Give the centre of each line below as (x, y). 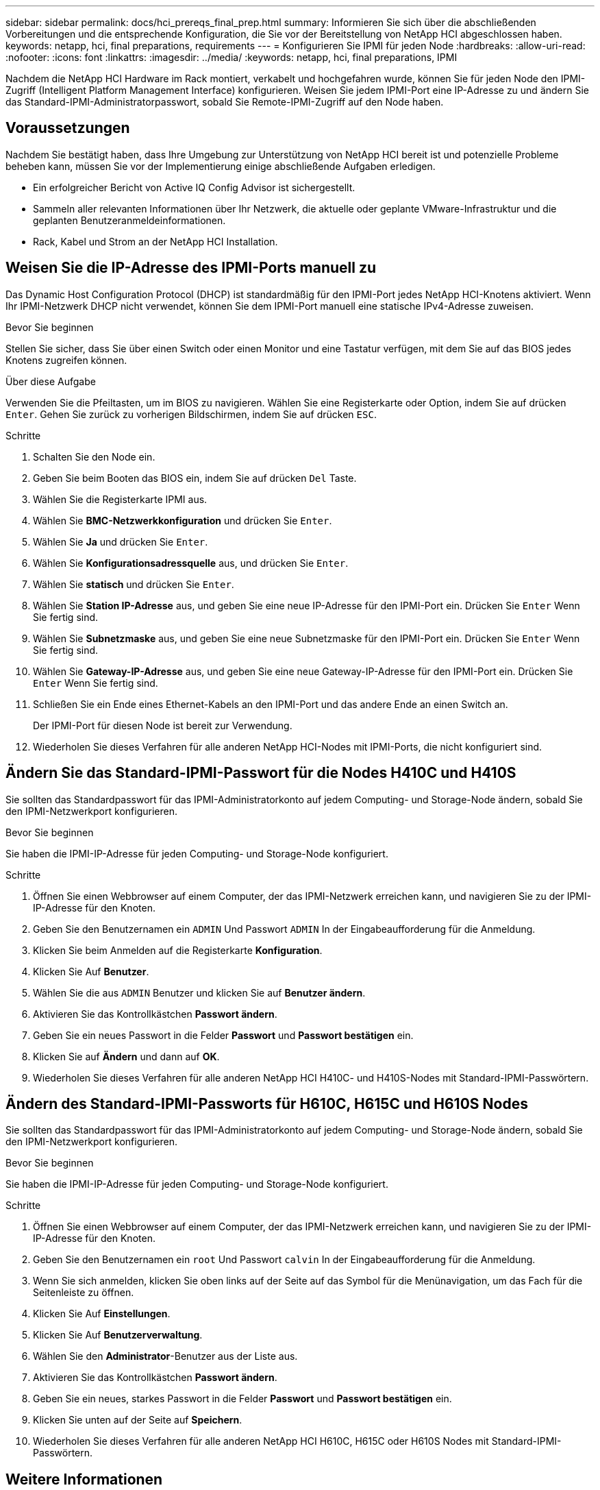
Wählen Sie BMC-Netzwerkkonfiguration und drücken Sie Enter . (183, 520)
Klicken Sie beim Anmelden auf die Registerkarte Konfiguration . (178, 950)
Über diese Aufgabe (51, 381)
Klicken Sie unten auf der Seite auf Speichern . (138, 1420)
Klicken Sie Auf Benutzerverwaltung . (118, 1335)
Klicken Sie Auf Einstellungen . (102, 1314)
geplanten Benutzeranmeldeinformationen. (129, 220)
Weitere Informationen (84, 1479)
